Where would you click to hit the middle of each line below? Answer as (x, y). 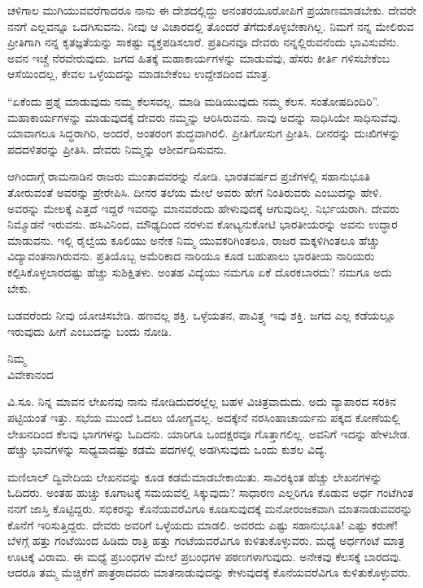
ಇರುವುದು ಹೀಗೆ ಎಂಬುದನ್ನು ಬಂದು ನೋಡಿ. (89, 331)
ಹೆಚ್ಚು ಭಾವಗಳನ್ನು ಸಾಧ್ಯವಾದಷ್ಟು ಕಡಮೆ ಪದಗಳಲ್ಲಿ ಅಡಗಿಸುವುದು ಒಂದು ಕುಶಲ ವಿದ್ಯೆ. (168, 449)
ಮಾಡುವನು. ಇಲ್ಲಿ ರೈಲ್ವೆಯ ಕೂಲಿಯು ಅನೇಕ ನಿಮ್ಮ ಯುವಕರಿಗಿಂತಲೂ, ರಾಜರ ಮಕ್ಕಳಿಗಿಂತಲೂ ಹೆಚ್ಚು (194, 240)
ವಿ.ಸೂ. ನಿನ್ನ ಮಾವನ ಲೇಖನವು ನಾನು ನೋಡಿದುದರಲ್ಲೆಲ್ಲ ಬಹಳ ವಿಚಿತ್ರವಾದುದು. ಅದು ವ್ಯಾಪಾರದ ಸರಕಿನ (202, 401)
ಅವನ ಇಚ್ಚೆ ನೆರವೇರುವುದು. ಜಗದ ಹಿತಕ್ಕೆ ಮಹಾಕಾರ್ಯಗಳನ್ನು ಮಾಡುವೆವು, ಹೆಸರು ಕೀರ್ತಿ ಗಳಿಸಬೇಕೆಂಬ (199, 57)
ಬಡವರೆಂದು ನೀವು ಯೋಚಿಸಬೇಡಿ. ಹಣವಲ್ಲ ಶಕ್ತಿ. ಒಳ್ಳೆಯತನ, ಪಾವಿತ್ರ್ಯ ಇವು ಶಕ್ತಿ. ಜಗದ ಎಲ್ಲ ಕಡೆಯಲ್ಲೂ (202, 315)
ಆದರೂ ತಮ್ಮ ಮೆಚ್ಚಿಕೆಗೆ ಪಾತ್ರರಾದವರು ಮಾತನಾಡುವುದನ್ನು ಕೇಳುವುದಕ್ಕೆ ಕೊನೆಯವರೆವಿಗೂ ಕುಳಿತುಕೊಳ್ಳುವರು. (209, 572)
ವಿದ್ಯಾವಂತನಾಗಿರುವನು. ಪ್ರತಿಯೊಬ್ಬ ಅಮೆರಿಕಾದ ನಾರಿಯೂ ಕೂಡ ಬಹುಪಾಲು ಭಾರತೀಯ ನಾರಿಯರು (191, 256)
